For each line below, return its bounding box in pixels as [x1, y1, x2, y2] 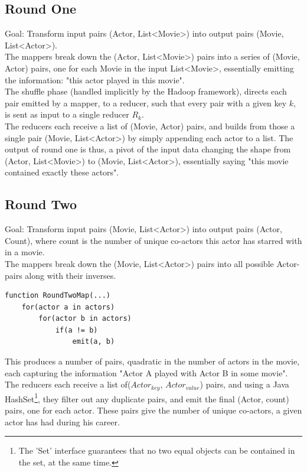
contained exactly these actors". [5, 166, 119, 178]
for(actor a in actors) [21, 302, 115, 311]
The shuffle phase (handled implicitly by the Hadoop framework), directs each [5, 85, 287, 97]
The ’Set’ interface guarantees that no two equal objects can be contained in [18, 444, 295, 457]
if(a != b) [55, 325, 98, 334]
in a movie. [5, 246, 45, 258]
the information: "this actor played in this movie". [5, 73, 185, 86]
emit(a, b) [72, 337, 115, 346]
